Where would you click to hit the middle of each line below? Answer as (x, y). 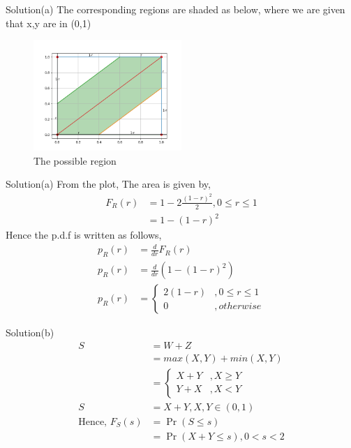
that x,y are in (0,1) (48, 23)
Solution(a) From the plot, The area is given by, (108, 184)
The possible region (75, 160)
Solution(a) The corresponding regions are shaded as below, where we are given (175, 9)
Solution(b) (30, 333)
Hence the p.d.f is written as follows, (84, 235)
